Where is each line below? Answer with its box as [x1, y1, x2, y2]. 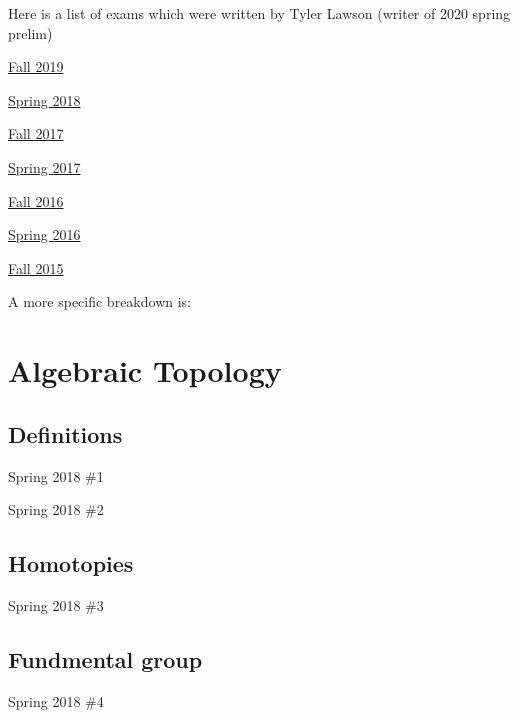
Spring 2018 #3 [8, 594, 104, 615]
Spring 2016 [8, 224, 81, 245]
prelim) [8, 22, 53, 43]
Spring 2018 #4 [8, 690, 104, 711]
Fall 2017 [8, 123, 64, 144]
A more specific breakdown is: [8, 291, 191, 312]
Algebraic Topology [8, 350, 282, 391]
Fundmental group [8, 643, 203, 674]
